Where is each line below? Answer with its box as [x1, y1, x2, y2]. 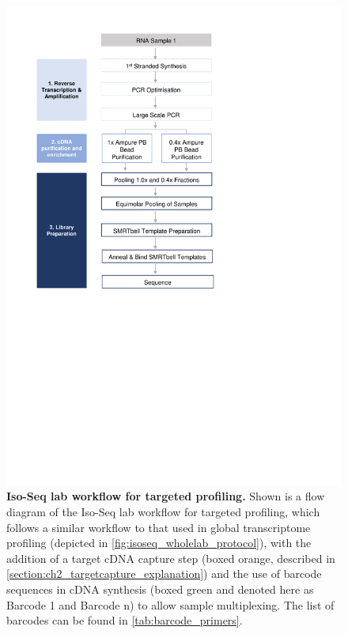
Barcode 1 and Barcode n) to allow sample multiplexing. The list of [6, 596, 335, 613]
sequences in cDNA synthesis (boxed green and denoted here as [6, 580, 314, 597]
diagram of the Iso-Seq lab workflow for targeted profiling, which [6, 503, 320, 519]
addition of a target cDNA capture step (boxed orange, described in [6, 549, 335, 566]
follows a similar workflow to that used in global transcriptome [6, 519, 311, 535]
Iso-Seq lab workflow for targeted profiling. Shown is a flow [6, 488, 325, 504]
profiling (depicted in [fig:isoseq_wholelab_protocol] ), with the [6, 534, 312, 551]
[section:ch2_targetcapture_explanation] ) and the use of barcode [6, 565, 322, 582]
